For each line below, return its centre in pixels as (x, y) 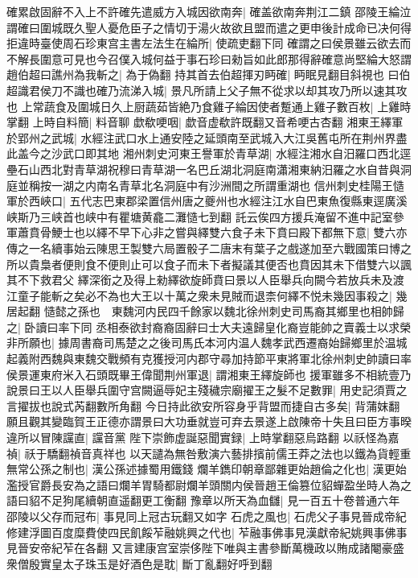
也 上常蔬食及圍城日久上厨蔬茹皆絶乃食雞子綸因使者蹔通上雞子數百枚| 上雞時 (209, 106)
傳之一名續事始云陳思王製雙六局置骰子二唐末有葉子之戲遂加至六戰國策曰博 (203, 248)
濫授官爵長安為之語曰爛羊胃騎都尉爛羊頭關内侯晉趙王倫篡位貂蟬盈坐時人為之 (209, 484)
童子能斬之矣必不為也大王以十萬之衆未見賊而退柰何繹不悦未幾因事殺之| (205, 295)
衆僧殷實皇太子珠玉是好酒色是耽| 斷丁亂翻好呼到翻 (139, 563)
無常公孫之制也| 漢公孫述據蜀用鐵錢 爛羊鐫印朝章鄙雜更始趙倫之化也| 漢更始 (207, 469)
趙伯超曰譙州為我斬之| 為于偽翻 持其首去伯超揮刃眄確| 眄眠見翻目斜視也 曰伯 (209, 74)
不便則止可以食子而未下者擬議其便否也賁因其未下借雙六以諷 (254, 264)
